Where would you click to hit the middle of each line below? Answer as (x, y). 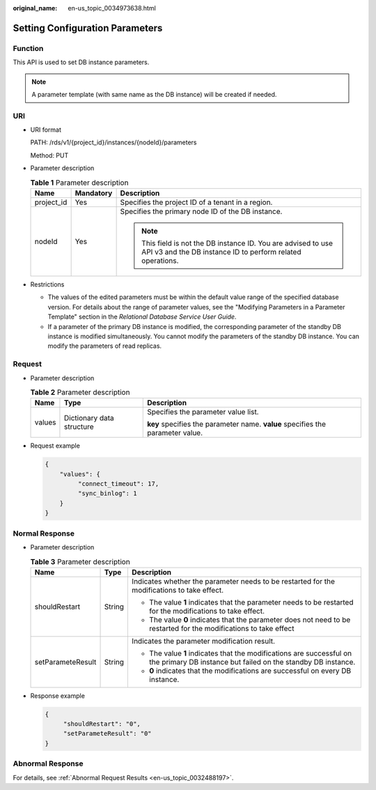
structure (79, 427)
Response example (57, 696)
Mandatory (94, 193)
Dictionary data (89, 418)
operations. (160, 261)
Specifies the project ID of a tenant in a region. (196, 202)
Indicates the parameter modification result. (203, 641)
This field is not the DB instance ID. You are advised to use (237, 243)
